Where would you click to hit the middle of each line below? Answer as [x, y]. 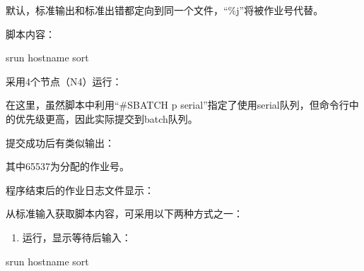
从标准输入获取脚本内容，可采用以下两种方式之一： [124, 213]
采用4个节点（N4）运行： [64, 81]
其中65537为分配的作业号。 [67, 166]
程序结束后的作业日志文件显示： [80, 189]
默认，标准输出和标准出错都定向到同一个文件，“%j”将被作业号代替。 [165, 10]
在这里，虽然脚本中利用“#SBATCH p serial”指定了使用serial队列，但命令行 [177, 105]
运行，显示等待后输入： [77, 237]
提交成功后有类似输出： [60, 142]
